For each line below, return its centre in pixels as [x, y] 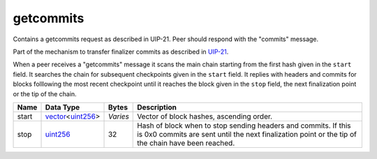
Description [157, 107]
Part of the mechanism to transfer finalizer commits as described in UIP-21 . [121, 52]
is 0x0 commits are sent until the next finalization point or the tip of [247, 134]
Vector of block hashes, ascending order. [205, 116]
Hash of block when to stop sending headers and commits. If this [244, 126]
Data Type [62, 107]
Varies [118, 116]
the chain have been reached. [186, 143]
